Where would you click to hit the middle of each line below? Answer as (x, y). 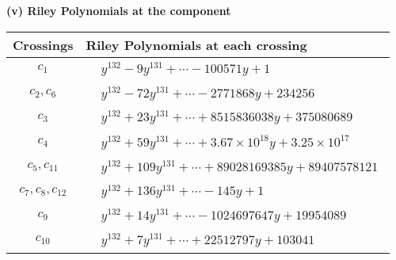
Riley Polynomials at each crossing (196, 44)
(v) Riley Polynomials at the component (119, 10)
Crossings (43, 44)
